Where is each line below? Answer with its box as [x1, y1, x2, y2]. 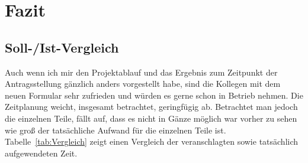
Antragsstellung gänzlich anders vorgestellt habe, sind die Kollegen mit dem [5, 77, 281, 90]
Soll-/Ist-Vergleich [5, 38, 119, 56]
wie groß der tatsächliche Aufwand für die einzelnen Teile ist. [5, 123, 226, 136]
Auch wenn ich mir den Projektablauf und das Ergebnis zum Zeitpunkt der [5, 66, 278, 78]
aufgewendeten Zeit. [5, 146, 78, 159]
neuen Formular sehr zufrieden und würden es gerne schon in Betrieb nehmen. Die [5, 89, 303, 101]
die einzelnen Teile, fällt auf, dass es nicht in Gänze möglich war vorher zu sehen [5, 112, 297, 124]
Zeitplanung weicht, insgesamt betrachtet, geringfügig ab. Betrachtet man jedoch [5, 100, 298, 113]
